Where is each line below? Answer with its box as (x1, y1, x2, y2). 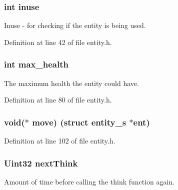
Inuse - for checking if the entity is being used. (4, 20, 146, 30)
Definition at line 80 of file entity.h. (4, 94, 112, 105)
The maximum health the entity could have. (4, 77, 139, 88)
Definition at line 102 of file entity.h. (4, 135, 115, 146)
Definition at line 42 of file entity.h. (4, 36, 112, 47)
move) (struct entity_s (32, 115, 126, 128)
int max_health (4, 58, 68, 70)
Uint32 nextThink (4, 156, 78, 169)
